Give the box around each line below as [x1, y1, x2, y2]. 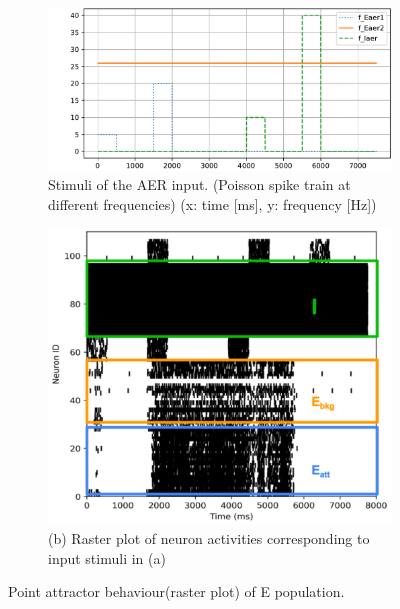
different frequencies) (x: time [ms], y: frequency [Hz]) [48, 193, 377, 214]
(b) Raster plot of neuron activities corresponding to [48, 527, 370, 548]
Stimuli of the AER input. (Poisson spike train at [48, 174, 351, 195]
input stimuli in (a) [48, 547, 166, 568]
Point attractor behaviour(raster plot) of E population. [8, 581, 345, 602]
